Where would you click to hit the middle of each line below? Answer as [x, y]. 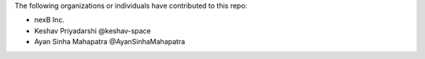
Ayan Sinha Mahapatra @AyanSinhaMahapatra [110, 42]
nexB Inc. [49, 20]
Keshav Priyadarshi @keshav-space [92, 30]
